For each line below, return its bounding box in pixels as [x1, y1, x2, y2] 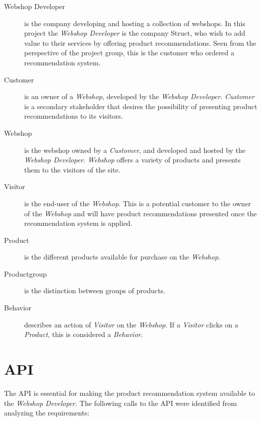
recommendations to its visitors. [24, 111, 123, 121]
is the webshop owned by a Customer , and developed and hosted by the [24, 144, 246, 155]
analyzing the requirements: [4, 407, 90, 418]
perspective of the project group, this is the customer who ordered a [24, 47, 235, 58]
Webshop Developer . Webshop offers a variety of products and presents [24, 154, 241, 165]
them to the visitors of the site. [24, 164, 120, 175]
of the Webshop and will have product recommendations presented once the [24, 208, 257, 218]
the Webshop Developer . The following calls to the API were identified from [4, 397, 237, 408]
